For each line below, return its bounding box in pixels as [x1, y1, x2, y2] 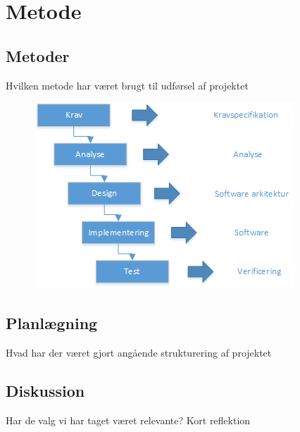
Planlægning [6, 312, 98, 334]
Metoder [6, 44, 70, 66]
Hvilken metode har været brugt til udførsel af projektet [6, 78, 249, 92]
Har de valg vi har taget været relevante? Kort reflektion [6, 412, 251, 427]
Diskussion [6, 379, 85, 401]
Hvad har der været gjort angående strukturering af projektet [6, 345, 272, 359]
